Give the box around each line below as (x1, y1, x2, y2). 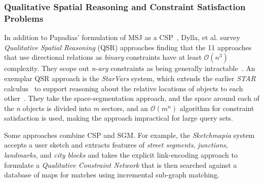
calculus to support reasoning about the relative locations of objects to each (4, 83, 243, 93)
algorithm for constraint (179, 102, 254, 113)
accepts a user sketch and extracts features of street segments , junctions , (4, 139, 228, 150)
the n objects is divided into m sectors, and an (4, 102, 148, 113)
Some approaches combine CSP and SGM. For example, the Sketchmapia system (4, 129, 255, 140)
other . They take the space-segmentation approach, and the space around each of (4, 93, 259, 103)
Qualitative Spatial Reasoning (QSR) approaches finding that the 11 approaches (4, 42, 252, 52)
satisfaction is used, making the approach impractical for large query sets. (4, 113, 233, 123)
